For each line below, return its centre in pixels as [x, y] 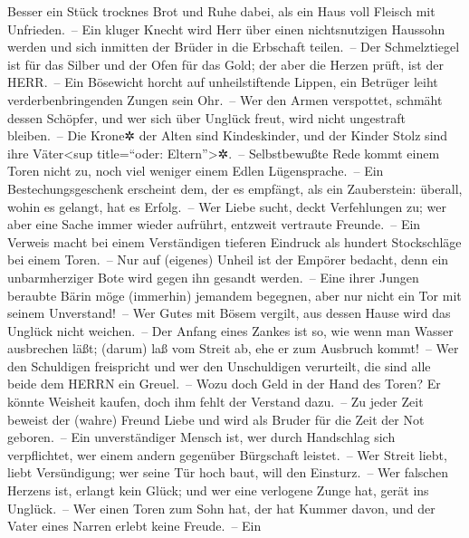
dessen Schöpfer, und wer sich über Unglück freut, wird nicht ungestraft [207, 117]
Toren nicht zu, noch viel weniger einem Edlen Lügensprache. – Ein [196, 171]
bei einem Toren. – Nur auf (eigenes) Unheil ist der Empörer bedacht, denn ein [228, 259]
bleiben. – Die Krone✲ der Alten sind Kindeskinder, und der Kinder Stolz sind [228, 135]
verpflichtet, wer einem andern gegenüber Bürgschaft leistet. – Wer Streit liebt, [227, 454]
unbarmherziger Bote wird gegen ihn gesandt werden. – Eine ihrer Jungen [213, 277]
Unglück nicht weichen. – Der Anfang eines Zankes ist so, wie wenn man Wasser [230, 330]
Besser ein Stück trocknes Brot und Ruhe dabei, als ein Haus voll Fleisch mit [221, 11]
